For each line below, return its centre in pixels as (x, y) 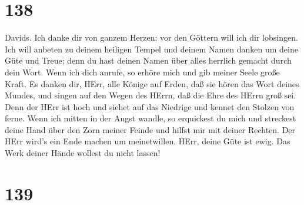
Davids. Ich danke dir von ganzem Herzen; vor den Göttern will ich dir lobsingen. (151, 37)
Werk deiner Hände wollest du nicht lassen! (83, 153)
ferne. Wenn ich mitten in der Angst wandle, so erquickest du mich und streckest (151, 118)
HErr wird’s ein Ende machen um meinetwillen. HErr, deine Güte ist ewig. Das (148, 141)
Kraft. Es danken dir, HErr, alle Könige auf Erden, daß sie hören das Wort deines (152, 83)
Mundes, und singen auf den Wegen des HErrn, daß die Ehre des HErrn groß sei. (151, 95)
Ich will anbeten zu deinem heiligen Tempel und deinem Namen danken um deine (151, 49)
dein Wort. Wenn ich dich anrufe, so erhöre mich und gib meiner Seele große (142, 72)
